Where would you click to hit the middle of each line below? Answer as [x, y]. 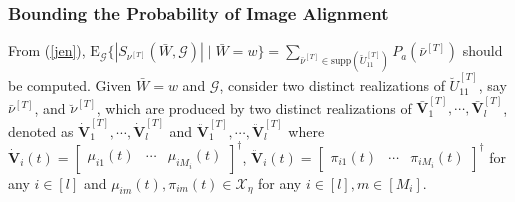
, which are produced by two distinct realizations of [254, 107]
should [482, 50]
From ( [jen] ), [47, 50]
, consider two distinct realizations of [332, 85]
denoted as [41, 130]
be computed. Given [70, 85]
